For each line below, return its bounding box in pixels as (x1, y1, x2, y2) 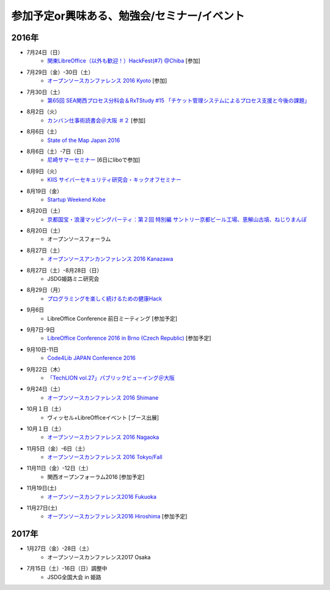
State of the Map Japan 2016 (47, 136, 120, 144)
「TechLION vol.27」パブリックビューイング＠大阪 (47, 374, 175, 381)
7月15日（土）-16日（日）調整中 (26, 565, 108, 572)
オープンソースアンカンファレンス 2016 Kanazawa (47, 255, 174, 263)
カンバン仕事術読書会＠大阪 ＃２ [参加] (47, 116, 146, 124)
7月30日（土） (26, 88, 64, 95)
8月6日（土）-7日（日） (26, 147, 87, 155)
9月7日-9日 (26, 326, 55, 333)
